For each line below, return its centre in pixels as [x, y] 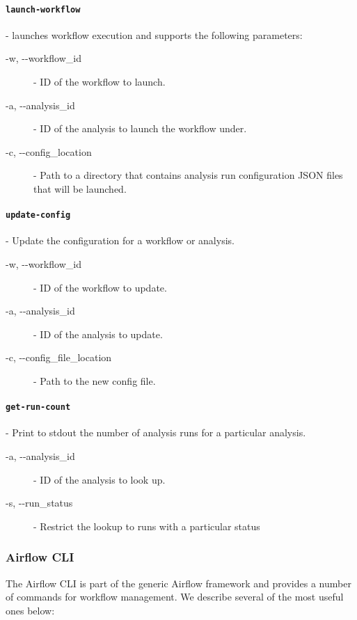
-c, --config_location [49, 151]
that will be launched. [80, 189]
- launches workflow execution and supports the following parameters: [154, 34]
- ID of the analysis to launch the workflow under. [140, 128]
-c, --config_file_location [59, 357]
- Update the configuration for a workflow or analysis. [120, 240]
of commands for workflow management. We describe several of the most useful [175, 597]
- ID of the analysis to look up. [100, 479]
